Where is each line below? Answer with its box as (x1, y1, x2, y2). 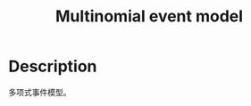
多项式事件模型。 (8, 86, 71, 97)
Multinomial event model (55, 6, 243, 27)
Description (8, 56, 97, 77)
